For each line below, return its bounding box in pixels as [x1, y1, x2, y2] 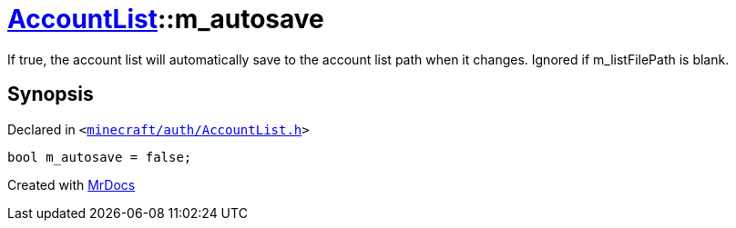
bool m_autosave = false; [7, 149, 192, 164]
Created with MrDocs [7, 176, 136, 193]
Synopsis [7, 83, 94, 106]
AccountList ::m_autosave [7, 4, 324, 35]
